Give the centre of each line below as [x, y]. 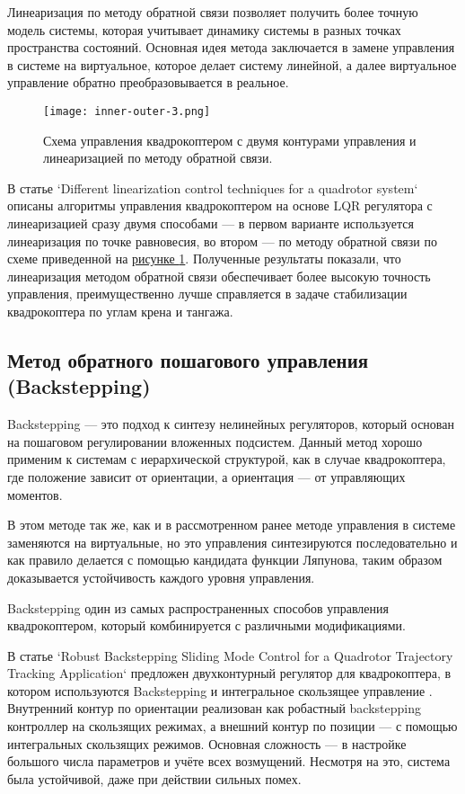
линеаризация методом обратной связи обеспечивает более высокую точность [219, 276]
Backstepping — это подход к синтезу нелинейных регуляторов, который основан [231, 424]
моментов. [35, 494]
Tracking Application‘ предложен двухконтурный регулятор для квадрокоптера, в [229, 673]
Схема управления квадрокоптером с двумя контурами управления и [230, 140]
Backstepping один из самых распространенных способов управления [198, 607]
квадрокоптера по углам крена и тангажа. [120, 311]
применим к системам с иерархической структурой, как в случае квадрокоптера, [227, 459]
